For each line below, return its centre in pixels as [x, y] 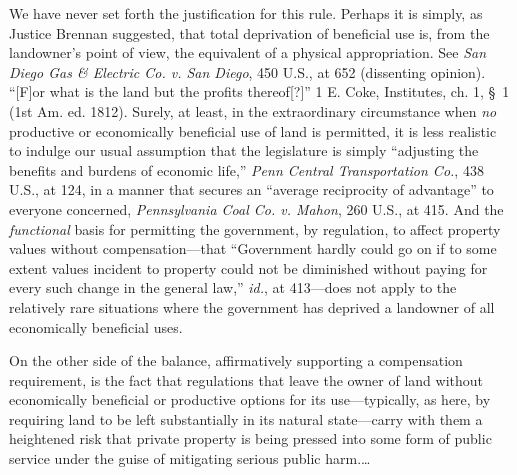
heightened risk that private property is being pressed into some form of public [250, 438]
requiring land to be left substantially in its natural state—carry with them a [246, 418]
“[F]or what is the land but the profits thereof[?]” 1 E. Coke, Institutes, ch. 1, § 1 [259, 91]
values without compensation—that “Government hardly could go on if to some [253, 248]
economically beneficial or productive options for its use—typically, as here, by [250, 399]
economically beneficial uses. [96, 326]
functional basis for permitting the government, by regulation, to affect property [255, 228]
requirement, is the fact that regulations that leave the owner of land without [246, 379]
